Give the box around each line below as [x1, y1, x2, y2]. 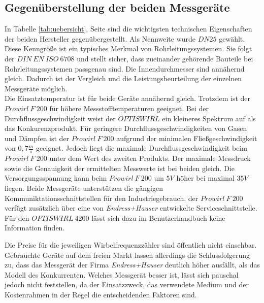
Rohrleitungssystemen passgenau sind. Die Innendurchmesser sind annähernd [5, 63, 245, 74]
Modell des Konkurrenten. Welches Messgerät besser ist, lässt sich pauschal [5, 269, 239, 280]
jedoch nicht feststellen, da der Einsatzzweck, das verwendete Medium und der [5, 279, 249, 290]
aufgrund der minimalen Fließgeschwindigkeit [116, 132, 257, 143]
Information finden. [5, 222, 65, 233]
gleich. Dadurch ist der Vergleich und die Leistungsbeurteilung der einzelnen [5, 73, 242, 84]
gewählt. [219, 33, 245, 44]
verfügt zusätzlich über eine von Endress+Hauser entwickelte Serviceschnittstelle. [5, 203, 257, 213]
